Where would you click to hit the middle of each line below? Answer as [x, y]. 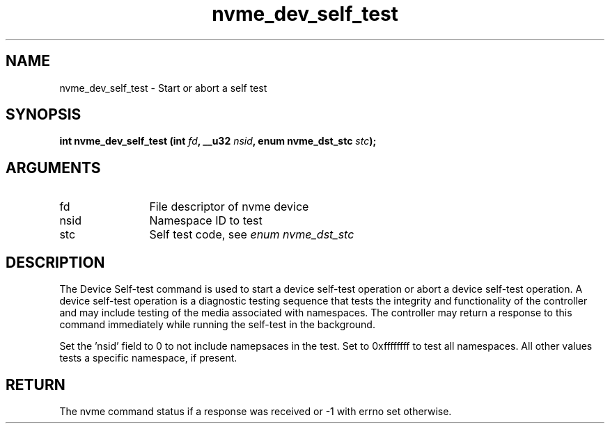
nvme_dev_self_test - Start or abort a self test [163, 88]
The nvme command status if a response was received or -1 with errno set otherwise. [256, 411]
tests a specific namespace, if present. [148, 358]
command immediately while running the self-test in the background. [217, 325]
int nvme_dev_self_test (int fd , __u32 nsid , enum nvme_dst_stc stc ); [218, 141]
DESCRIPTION [55, 262]
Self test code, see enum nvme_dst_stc [252, 235]
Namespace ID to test [206, 221]
